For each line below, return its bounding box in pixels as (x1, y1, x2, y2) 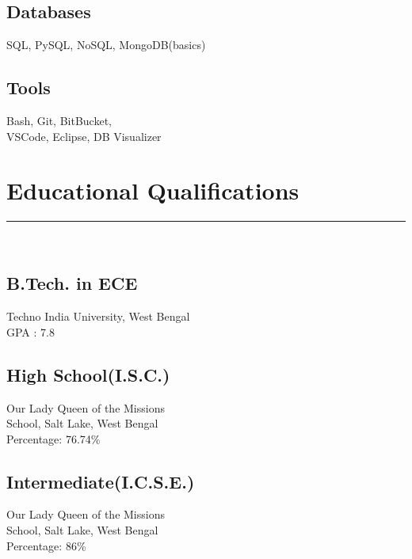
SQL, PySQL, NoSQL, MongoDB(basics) (6, 36, 206, 53)
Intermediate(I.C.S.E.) (6, 469, 195, 493)
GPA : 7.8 (6, 323, 55, 340)
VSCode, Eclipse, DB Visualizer (6, 127, 162, 144)
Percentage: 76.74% (6, 430, 101, 447)
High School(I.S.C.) (6, 362, 170, 386)
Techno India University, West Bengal (6, 308, 190, 325)
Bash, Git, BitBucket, (6, 112, 112, 128)
